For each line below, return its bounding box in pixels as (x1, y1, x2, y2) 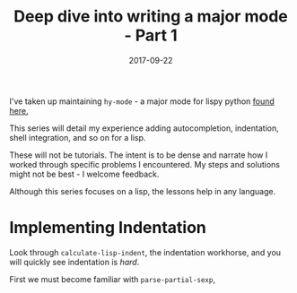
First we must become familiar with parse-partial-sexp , (9, 273, 215, 284)
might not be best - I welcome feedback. (9, 168, 160, 179)
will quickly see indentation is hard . (9, 256, 140, 267)
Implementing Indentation (9, 218, 206, 238)
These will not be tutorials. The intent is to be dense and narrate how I (9, 150, 268, 160)
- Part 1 (124, 25, 178, 46)
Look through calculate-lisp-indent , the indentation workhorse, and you (9, 246, 281, 257)
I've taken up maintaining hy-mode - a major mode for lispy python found (9, 96, 275, 107)
